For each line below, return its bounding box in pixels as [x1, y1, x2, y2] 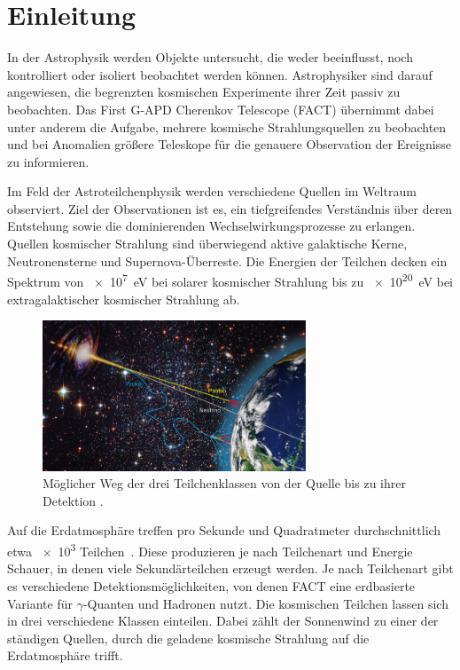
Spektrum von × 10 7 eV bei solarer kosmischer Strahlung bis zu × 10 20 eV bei [7, 270, 453, 290]
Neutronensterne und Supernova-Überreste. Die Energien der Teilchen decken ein [7, 251, 448, 270]
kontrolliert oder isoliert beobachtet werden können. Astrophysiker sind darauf [7, 65, 433, 83]
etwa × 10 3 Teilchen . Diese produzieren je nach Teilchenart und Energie [7, 540, 413, 560]
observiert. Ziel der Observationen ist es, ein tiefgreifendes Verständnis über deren [7, 199, 453, 217]
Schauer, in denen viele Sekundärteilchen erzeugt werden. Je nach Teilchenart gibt [7, 559, 454, 578]
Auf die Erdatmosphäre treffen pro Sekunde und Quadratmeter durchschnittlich [7, 521, 441, 540]
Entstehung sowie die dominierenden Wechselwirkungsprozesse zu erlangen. [7, 217, 416, 235]
